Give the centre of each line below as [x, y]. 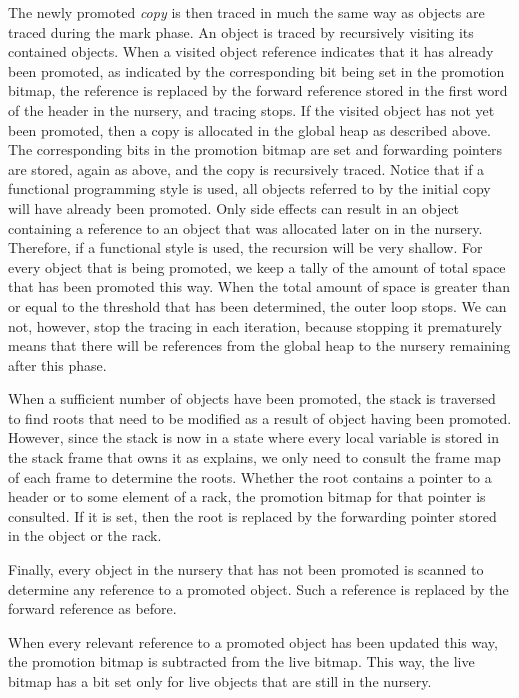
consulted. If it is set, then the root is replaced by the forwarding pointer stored [252, 515]
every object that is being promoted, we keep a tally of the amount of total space [257, 266]
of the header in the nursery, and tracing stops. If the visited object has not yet [251, 109]
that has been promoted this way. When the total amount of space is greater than [259, 286]
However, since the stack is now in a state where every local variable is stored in [253, 437]
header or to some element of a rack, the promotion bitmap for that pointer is [247, 496]
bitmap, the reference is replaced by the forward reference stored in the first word [258, 90]
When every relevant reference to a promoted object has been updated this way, [253, 641]
